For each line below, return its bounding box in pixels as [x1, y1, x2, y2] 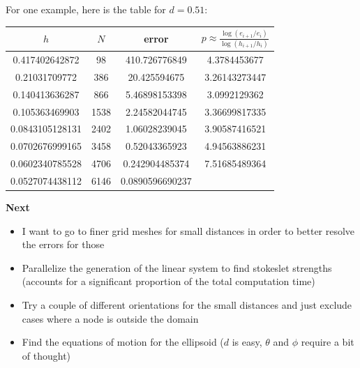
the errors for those [22, 237, 105, 252]
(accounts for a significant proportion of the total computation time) [22, 274, 315, 289]
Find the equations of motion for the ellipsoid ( [22, 335, 224, 349]
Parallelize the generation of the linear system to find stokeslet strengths [22, 260, 332, 275]
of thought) [22, 348, 71, 362]
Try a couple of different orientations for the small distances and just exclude [22, 297, 352, 312]
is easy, [232, 335, 262, 349]
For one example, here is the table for [6, 2, 166, 16]
